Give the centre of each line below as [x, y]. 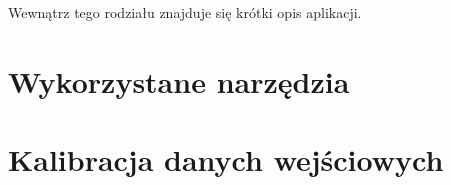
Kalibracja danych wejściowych [226, 159]
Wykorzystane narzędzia [179, 80]
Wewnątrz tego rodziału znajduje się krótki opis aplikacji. [185, 12]
